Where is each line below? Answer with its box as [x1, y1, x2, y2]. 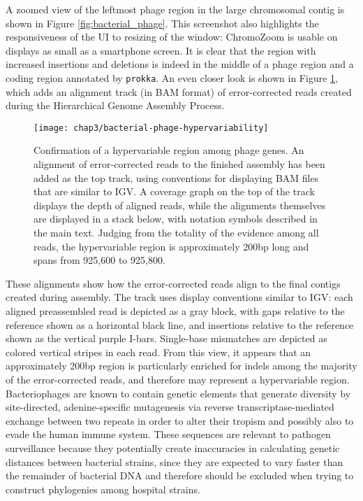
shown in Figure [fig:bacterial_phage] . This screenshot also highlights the [6, 15, 319, 30]
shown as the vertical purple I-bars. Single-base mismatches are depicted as [6, 331, 327, 346]
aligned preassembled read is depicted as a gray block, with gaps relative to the [6, 304, 345, 318]
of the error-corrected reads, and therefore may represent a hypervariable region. [6, 372, 350, 386]
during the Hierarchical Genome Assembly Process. [6, 98, 225, 113]
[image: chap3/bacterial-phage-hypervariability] [34, 122, 269, 133]
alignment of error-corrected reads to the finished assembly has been [34, 157, 325, 171]
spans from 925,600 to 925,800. [34, 253, 165, 267]
